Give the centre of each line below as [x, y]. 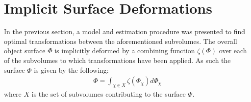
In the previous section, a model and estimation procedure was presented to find [125, 31]
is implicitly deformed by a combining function [125, 51]
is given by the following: [71, 70]
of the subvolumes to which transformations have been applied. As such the [117, 60]
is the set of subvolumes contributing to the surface [109, 93]
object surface [25, 51]
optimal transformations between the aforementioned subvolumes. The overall [121, 41]
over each [233, 51]
